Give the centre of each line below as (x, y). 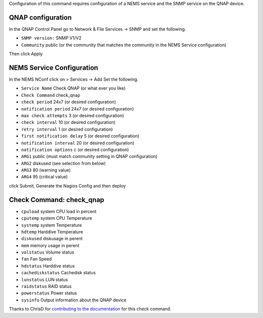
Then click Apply (26, 54)
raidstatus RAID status (46, 286)
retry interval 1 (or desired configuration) (67, 129)
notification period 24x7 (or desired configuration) (77, 109)
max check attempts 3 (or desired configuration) (73, 115)
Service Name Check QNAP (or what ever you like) (74, 88)
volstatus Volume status (48, 252)
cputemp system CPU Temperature (57, 218)
